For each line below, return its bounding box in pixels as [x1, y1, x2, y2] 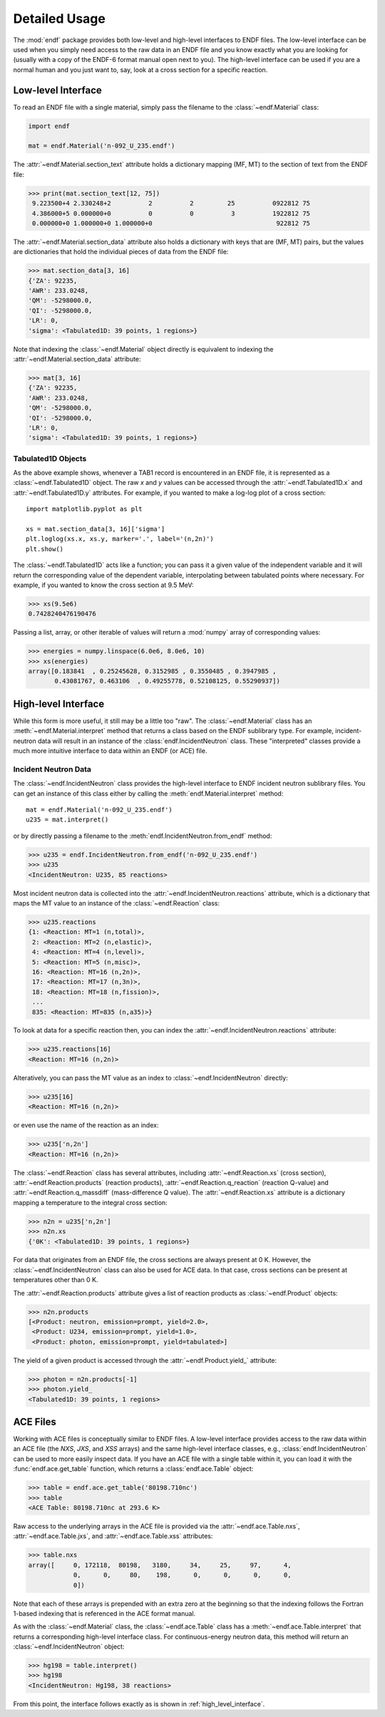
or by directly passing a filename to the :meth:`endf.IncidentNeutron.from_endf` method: [13, 831, 272, 840]
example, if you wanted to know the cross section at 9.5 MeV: [13, 580, 194, 589]
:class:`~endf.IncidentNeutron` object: [13, 1642, 125, 1651]
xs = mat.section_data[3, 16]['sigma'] [26, 525, 165, 533]
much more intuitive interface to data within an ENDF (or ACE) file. [13, 747, 207, 755]
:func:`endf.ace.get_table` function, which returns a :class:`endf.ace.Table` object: [13, 1465, 254, 1473]
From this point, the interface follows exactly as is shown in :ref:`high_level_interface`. [13, 1699, 265, 1708]
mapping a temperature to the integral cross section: [13, 1198, 168, 1206]
